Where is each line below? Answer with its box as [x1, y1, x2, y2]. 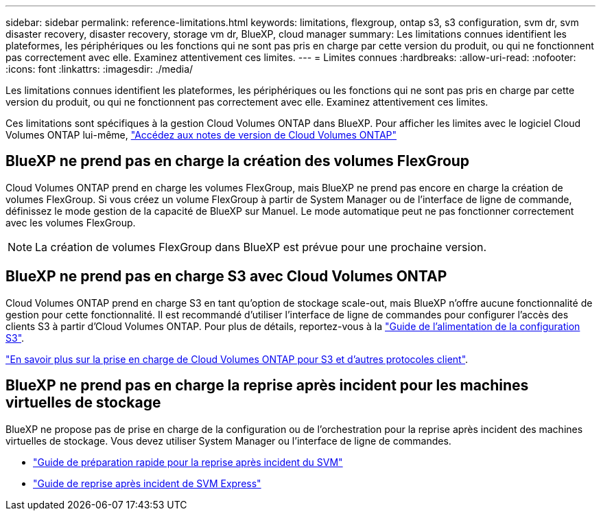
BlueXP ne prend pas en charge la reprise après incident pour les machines [5, 377, 529, 395]
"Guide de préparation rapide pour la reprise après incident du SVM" [33, 456, 343, 468]
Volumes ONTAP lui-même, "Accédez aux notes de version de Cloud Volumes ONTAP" [5, 129, 397, 141]
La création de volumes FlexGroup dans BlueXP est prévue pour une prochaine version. [35, 239, 487, 254]
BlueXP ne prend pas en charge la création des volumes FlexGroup [5, 152, 470, 170]
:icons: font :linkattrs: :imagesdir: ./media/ [5, 63, 193, 75]
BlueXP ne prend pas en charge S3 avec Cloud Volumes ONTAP [5, 268, 447, 285]
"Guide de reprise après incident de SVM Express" [33, 477, 261, 489]
